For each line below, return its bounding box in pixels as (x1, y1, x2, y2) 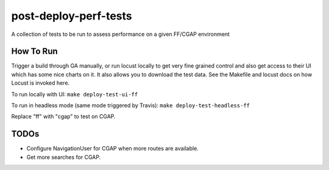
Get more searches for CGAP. (26, 153, 101, 161)
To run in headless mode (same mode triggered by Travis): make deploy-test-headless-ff (11, 102, 250, 109)
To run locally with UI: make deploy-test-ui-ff (11, 90, 138, 97)
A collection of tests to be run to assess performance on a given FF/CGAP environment (11, 30, 230, 38)
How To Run (11, 46, 58, 57)
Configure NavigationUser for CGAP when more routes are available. (26, 145, 199, 152)
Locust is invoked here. (11, 79, 70, 87)
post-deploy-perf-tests (11, 9, 132, 23)
